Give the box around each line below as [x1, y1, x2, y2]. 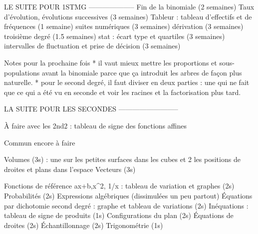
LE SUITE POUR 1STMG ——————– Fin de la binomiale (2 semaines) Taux [4, 1, 255, 11]
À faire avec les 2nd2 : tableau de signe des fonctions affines [4, 120, 187, 130]
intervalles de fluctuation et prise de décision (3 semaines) [4, 40, 181, 51]
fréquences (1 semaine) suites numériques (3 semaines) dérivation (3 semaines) [4, 21, 244, 31]
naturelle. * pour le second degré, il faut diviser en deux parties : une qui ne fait [4, 77, 250, 87]
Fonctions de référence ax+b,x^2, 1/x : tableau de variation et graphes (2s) [4, 180, 235, 191]
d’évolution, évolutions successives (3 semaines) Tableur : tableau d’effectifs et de [4, 11, 252, 21]
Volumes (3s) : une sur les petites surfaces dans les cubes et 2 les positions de [4, 154, 241, 164]
